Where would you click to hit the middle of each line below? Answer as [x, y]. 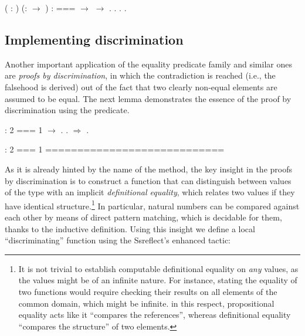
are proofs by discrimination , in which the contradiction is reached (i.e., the [140, 75]
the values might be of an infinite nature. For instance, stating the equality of [158, 280]
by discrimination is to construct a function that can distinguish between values [148, 180]
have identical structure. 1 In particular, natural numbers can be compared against [152, 205]
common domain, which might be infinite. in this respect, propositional [146, 303]
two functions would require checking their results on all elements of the [148, 291]
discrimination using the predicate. [67, 110]
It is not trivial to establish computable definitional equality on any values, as [158, 268]
